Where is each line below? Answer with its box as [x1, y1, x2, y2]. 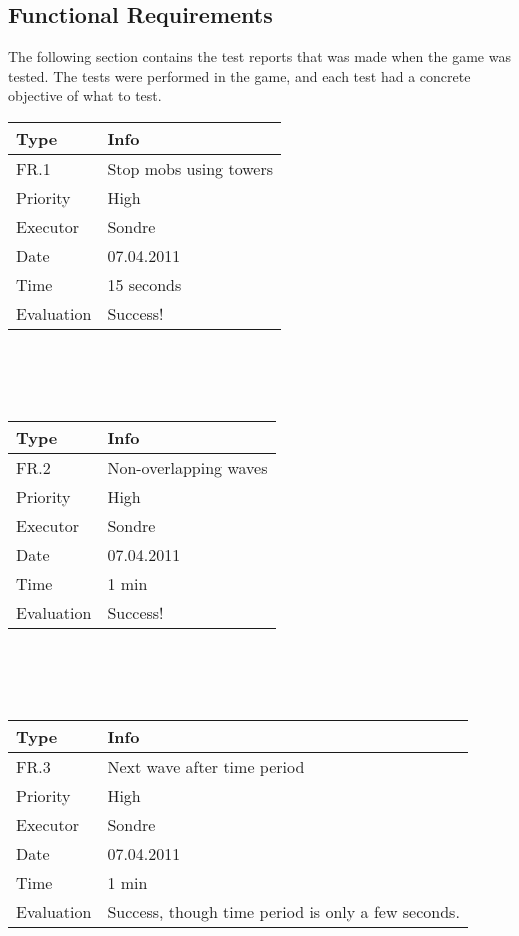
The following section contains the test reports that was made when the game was [8, 46, 511, 67]
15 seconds [107, 272, 182, 296]
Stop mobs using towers [107, 156, 274, 180]
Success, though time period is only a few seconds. [107, 899, 460, 923]
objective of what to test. [8, 85, 162, 106]
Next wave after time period [107, 754, 305, 778]
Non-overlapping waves [107, 455, 268, 479]
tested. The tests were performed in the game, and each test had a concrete [8, 65, 471, 86]
